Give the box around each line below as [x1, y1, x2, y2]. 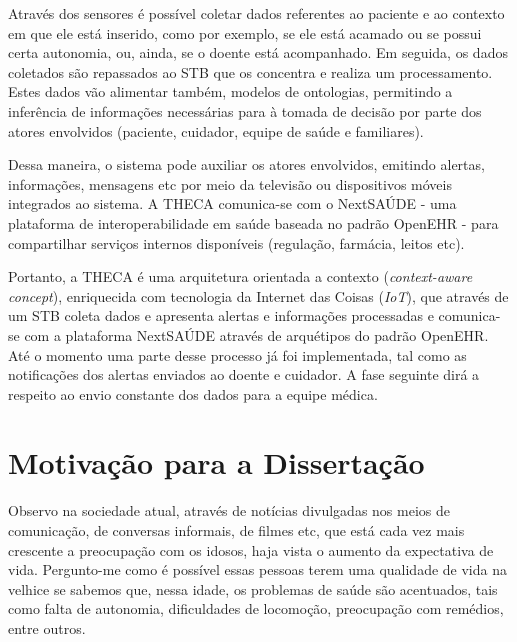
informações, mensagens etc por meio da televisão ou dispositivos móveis [8, 173, 452, 194]
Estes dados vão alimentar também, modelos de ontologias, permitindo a [8, 81, 453, 102]
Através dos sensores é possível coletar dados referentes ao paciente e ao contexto [8, 3, 505, 23]
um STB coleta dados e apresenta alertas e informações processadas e [8, 305, 434, 326]
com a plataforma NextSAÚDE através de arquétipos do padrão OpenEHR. [24, 324, 489, 345]
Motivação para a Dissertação [8, 442, 425, 483]
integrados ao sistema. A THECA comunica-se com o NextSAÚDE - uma [8, 193, 457, 214]
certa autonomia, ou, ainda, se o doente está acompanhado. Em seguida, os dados [8, 42, 508, 63]
